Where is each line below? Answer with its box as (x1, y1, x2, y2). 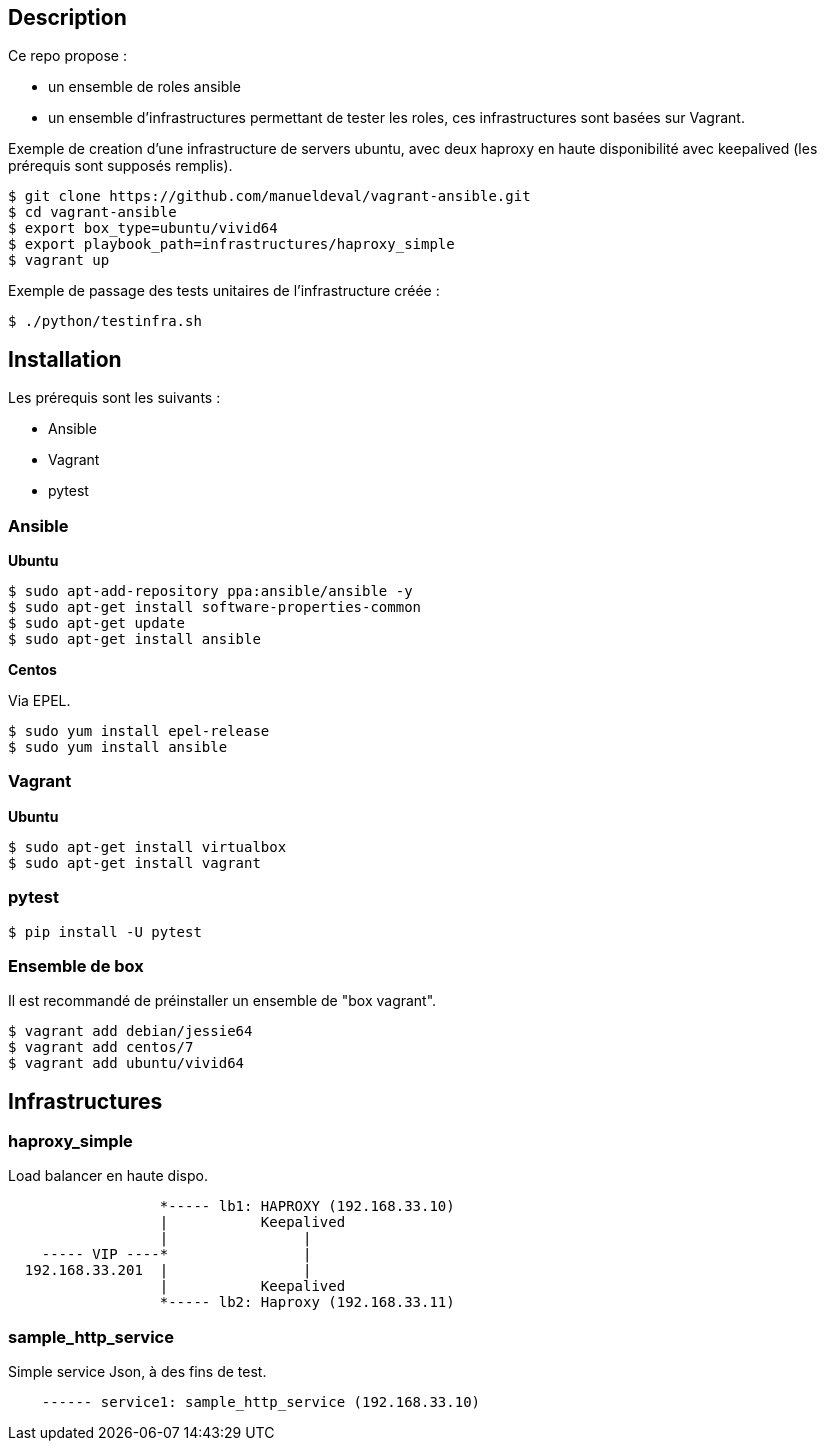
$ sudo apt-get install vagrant (8, 854, 261, 871)
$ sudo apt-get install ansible (8, 631, 261, 648)
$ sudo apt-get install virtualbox (8, 838, 287, 855)
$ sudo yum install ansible (8, 739, 228, 756)
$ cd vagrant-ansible (8, 204, 177, 221)
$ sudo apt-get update (8, 615, 186, 632)
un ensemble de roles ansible (48, 78, 241, 96)
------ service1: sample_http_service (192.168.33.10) (41, 1394, 481, 1411)
